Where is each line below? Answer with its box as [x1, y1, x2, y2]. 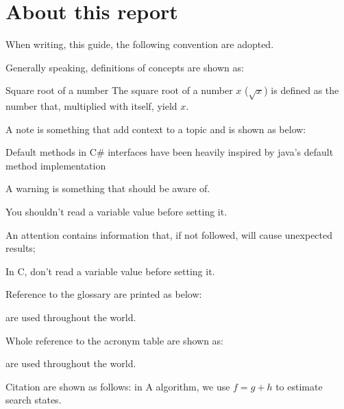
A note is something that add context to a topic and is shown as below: [5, 121, 306, 136]
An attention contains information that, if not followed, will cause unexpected [5, 227, 333, 242]
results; [5, 241, 36, 255]
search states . [5, 393, 62, 407]
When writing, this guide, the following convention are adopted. [5, 37, 274, 51]
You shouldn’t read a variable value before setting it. [5, 204, 228, 219]
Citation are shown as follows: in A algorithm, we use [5, 379, 230, 393]
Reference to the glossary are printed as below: [5, 287, 202, 301]
